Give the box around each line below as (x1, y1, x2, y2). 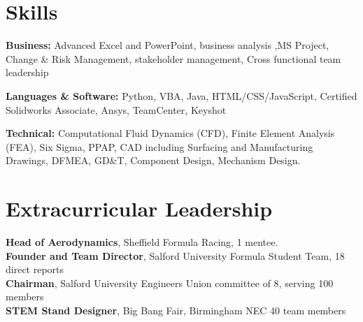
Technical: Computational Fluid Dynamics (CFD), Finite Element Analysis (6, 126, 335, 140)
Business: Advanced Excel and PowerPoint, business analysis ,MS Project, (6, 38, 329, 52)
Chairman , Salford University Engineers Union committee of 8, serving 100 (6, 275, 334, 290)
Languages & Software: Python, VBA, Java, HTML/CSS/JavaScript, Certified (6, 88, 357, 103)
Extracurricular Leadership (6, 194, 273, 223)
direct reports (6, 262, 64, 277)
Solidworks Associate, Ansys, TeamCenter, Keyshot (6, 102, 227, 117)
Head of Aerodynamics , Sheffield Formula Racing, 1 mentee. (6, 235, 278, 249)
